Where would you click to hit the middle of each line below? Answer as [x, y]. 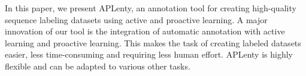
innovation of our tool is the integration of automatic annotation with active [145, 31]
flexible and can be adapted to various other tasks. [98, 66]
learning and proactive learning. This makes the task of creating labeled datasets [153, 42]
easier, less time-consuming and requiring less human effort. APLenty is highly [149, 54]
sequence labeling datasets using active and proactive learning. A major [136, 19]
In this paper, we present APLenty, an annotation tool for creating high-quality [151, 8]
